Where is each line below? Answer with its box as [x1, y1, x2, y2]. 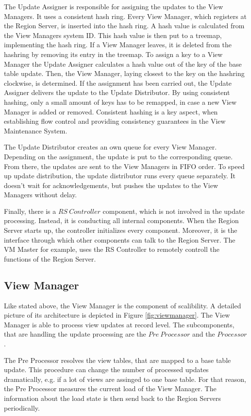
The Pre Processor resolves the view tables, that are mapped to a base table [4, 355, 231, 365]
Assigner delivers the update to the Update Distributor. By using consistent [4, 87, 230, 97]
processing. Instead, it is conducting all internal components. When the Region [4, 215, 239, 226]
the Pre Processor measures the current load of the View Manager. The [4, 383, 217, 394]
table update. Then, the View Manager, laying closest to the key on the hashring [4, 68, 245, 78]
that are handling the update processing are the [4, 329, 146, 339]
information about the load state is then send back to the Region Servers [4, 393, 221, 403]
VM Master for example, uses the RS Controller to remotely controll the [4, 244, 219, 254]
